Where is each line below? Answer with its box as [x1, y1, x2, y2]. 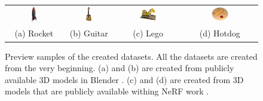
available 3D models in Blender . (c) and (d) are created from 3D [5, 73, 244, 85]
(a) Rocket [14, 27, 54, 39]
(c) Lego [133, 27, 164, 39]
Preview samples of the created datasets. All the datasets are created [5, 50, 258, 62]
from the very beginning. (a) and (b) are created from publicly [5, 62, 234, 74]
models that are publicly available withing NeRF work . [5, 85, 209, 97]
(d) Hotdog [199, 27, 240, 39]
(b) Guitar [69, 27, 108, 39]
